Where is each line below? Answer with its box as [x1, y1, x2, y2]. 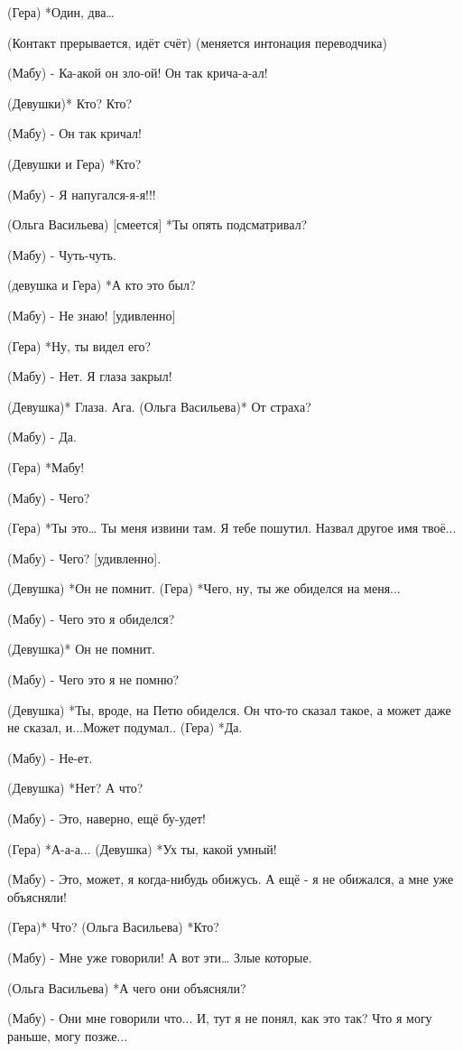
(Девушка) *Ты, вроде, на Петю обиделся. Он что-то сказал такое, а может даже [7, 700, 451, 719]
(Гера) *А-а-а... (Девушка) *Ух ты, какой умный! [7, 839, 277, 858]
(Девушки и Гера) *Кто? [7, 153, 142, 172]
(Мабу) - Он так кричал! [7, 124, 142, 143]
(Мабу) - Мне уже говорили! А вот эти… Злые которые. [7, 948, 312, 966]
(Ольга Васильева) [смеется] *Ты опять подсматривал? [7, 215, 308, 234]
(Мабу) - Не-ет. [7, 748, 93, 767]
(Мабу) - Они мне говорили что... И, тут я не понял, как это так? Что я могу [7, 1009, 432, 1028]
